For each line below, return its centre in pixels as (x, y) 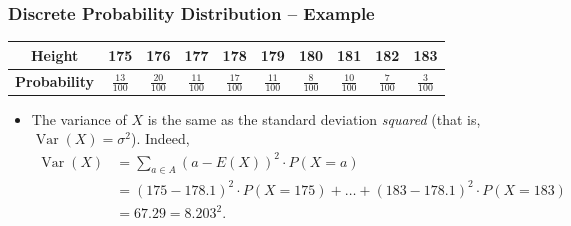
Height (54, 54)
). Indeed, (160, 138)
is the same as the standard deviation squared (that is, (314, 118)
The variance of (79, 118)
